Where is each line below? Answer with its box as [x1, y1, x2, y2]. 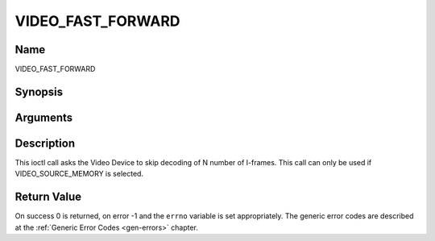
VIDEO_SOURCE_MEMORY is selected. [14, 169, 144, 179]
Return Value [14, 190, 82, 204]
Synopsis [14, 85, 64, 98]
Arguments [14, 110, 73, 124]
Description [14, 136, 76, 150]
